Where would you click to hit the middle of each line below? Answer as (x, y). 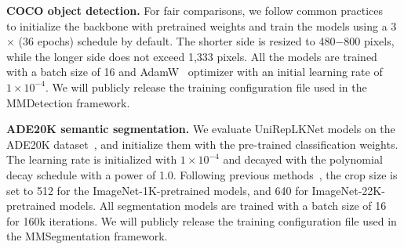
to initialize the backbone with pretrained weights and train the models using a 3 (202, 25)
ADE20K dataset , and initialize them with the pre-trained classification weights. (202, 144)
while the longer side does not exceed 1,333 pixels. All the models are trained (192, 56)
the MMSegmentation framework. (87, 236)
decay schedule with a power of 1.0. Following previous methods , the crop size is (202, 174)
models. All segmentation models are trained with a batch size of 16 (223, 206)
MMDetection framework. (68, 102)
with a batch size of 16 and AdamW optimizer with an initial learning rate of (195, 72)
